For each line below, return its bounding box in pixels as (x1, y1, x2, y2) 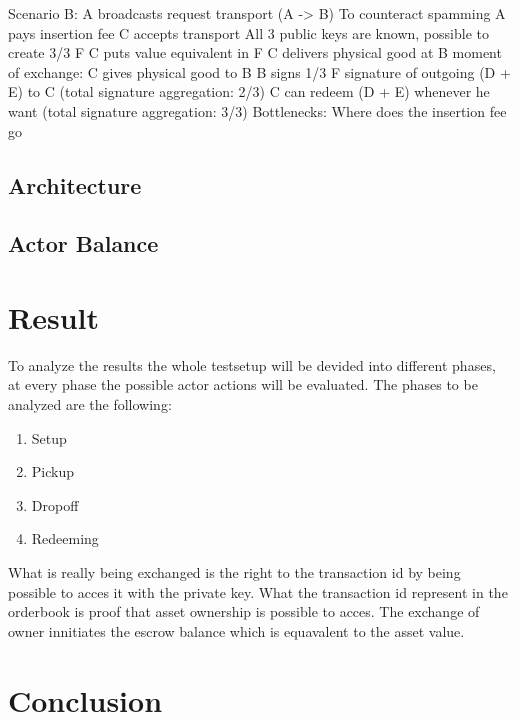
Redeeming (31, 528, 99, 549)
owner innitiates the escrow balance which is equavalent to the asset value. (8, 620, 465, 641)
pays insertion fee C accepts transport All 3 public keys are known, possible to (8, 22, 489, 43)
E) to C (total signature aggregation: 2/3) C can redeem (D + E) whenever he (8, 81, 490, 102)
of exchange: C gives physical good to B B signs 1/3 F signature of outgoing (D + (8, 61, 511, 82)
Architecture (8, 169, 142, 200)
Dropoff (31, 494, 79, 515)
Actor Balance (8, 228, 159, 259)
